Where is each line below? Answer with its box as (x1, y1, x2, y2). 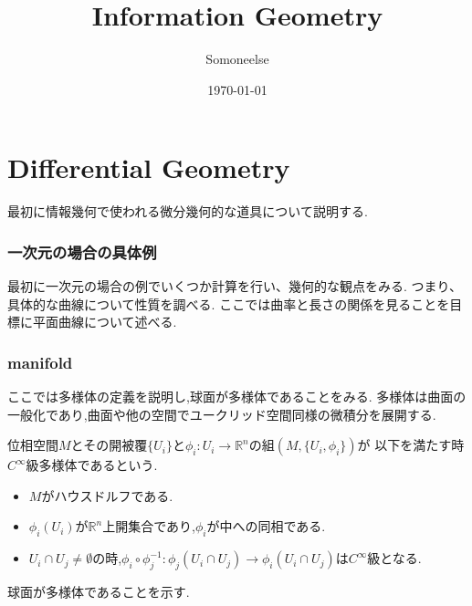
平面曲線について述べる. (32, 312, 177, 331)
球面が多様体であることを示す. (7, 582, 190, 601)
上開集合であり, (102, 517, 195, 536)
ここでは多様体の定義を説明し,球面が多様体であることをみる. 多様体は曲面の (7, 387, 467, 406)
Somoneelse (205, 49, 269, 68)
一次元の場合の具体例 (7, 240, 157, 263)
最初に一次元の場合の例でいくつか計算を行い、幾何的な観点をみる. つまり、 (7, 277, 462, 296)
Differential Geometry (7, 149, 290, 186)
